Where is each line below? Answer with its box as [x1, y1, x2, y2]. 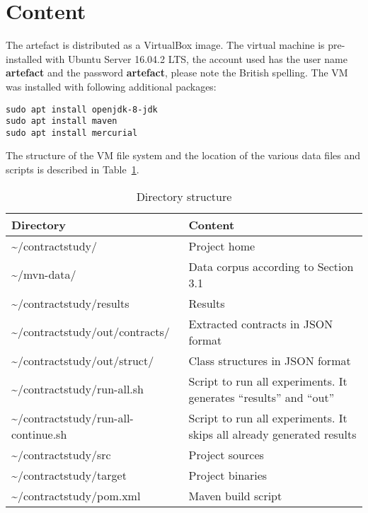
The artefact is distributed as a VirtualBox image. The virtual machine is [6, 38, 325, 52]
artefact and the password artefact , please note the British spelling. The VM [6, 65, 348, 80]
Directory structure [136, 188, 232, 204]
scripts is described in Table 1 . [6, 162, 139, 177]
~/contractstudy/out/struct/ [11, 352, 154, 369]
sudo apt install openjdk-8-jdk [6, 104, 158, 115]
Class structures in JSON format [188, 352, 351, 369]
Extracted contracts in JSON [188, 315, 333, 332]
